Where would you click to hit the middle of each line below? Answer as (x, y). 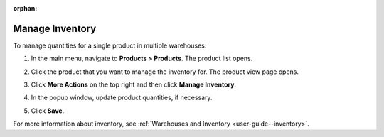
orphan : (25, 8)
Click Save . (48, 111)
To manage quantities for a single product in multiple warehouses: (110, 45)
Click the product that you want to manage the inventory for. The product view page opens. (165, 72)
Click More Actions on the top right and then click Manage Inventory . (134, 84)
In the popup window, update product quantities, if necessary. (122, 98)
